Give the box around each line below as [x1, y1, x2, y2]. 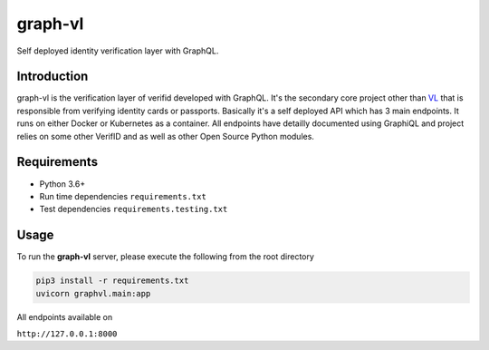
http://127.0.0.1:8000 [16, 328, 118, 339]
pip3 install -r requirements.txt [35, 276, 189, 286]
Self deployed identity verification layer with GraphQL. [16, 45, 219, 56]
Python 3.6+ [39, 178, 86, 190]
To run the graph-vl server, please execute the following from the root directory [16, 251, 314, 262]
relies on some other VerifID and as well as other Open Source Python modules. [16, 131, 314, 141]
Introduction [16, 69, 89, 84]
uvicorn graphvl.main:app [35, 288, 151, 298]
